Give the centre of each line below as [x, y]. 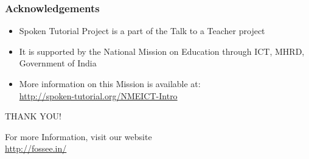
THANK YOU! [33, 116]
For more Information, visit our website [78, 136]
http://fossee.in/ [36, 148]
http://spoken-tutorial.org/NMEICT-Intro [98, 95]
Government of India [58, 63]
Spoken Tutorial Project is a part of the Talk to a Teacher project [142, 31]
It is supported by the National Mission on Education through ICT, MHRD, [162, 51]
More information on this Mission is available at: [110, 83]
